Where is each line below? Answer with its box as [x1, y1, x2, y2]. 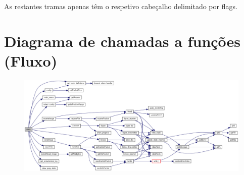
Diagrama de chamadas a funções [4, 30, 241, 51]
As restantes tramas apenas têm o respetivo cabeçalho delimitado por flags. [4, 1, 237, 11]
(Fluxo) [4, 50, 58, 71]
